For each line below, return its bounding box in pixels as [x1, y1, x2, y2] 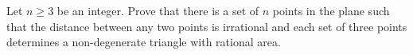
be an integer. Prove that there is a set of [56, 2, 259, 18]
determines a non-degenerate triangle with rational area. [6, 33, 281, 50]
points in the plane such [272, 2, 390, 18]
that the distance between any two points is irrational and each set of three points [6, 18, 407, 34]
